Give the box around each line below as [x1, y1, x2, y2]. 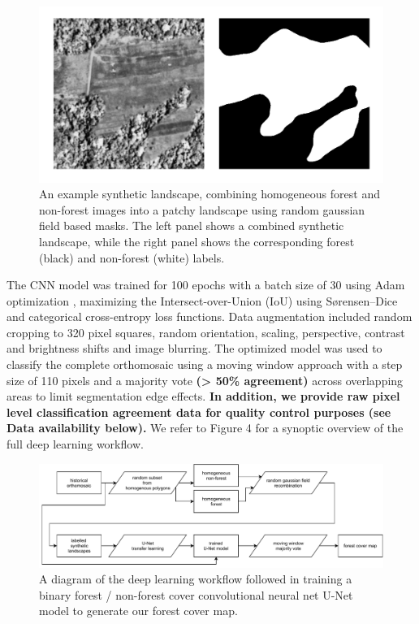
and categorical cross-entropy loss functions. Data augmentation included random [6, 308, 413, 325]
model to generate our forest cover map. [39, 602, 238, 619]
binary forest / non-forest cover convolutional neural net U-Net [39, 586, 353, 603]
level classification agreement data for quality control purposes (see [6, 403, 391, 420]
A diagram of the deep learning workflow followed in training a [39, 570, 352, 587]
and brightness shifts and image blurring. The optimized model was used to [6, 340, 382, 357]
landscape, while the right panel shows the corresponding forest [39, 232, 355, 249]
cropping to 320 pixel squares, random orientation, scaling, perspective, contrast [6, 323, 405, 340]
